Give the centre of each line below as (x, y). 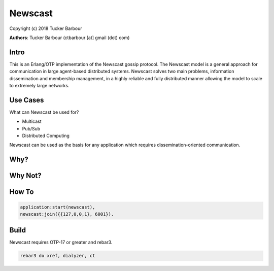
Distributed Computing (46, 136)
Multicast (32, 121)
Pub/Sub (31, 128)
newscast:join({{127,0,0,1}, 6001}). (67, 214)
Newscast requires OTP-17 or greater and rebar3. (61, 242)
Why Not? (25, 176)
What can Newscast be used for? (44, 112)
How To (22, 192)
